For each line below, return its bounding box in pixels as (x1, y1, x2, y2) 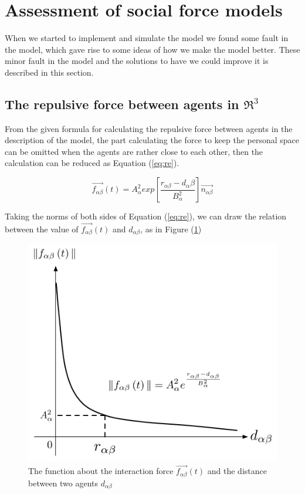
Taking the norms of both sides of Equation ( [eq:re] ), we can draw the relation (5, 210, 287, 222)
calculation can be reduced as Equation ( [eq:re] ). (5, 157, 179, 169)
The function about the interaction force (28, 465, 174, 477)
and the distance (207, 465, 267, 477)
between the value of (5, 222, 79, 235)
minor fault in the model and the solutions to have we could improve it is (5, 55, 269, 67)
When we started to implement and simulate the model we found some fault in (5, 32, 289, 44)
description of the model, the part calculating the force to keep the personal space (5, 134, 300, 146)
